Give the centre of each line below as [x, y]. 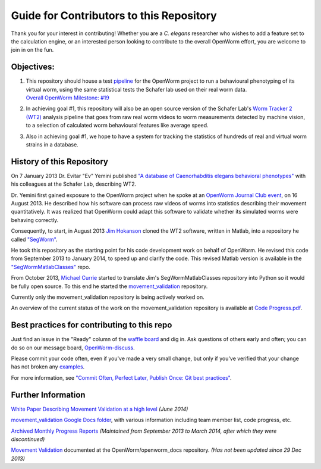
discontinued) [28, 439]
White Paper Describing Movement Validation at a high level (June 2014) [100, 409]
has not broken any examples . [48, 367]
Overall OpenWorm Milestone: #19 [67, 98]
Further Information [48, 395]
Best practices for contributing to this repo [92, 325]
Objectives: [33, 67]
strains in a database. [52, 144]
